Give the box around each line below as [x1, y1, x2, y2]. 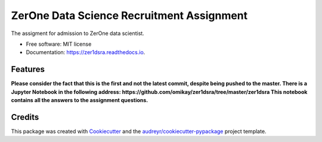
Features [11, 64, 45, 74]
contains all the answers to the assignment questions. [11, 97, 148, 104]
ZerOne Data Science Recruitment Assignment [11, 9, 248, 22]
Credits [11, 112, 39, 122]
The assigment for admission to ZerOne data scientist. [11, 30, 144, 37]
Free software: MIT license [26, 40, 92, 48]
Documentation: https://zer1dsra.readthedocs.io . [26, 49, 145, 56]
